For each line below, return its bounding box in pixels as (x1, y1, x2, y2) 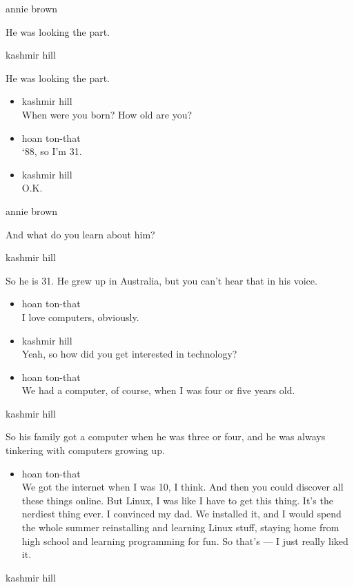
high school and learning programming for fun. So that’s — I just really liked (21, 533, 348, 548)
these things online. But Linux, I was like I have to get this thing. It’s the (21, 493, 333, 507)
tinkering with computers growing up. (6, 443, 165, 457)
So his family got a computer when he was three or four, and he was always (6, 429, 326, 444)
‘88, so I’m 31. (21, 144, 82, 158)
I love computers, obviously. (21, 309, 139, 324)
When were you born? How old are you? (21, 107, 193, 121)
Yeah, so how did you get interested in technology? (21, 347, 237, 361)
